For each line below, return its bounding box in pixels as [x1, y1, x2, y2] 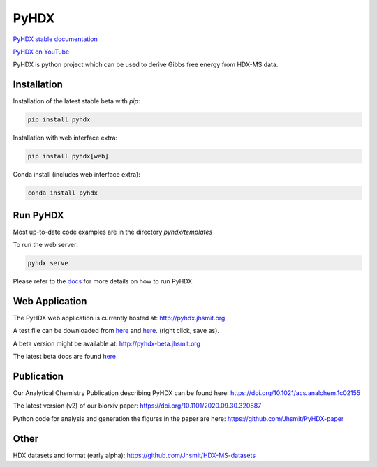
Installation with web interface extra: [13, 133, 118, 142]
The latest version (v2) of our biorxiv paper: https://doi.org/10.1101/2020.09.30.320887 [13, 401, 262, 410]
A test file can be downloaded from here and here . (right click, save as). [13, 327, 220, 335]
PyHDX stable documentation [13, 35, 98, 43]
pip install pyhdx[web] [27, 152, 110, 161]
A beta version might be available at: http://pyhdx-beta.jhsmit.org [13, 339, 200, 348]
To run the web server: [13, 241, 78, 249]
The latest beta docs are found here [13, 353, 117, 361]
